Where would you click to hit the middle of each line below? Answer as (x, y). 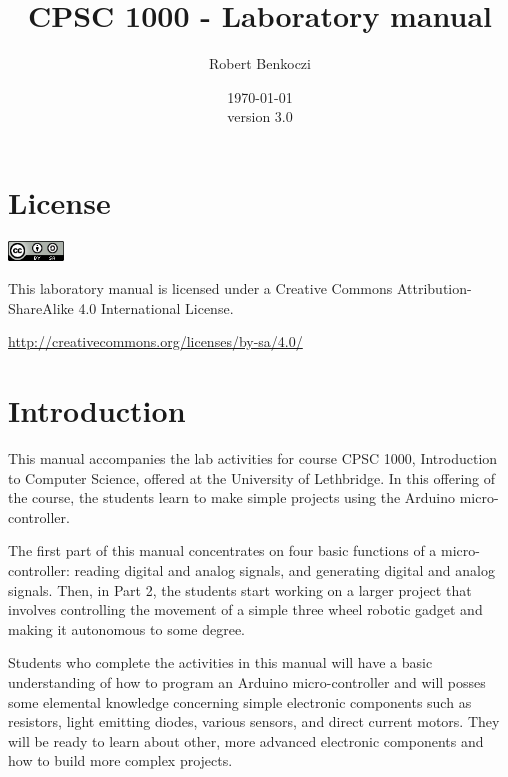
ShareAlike (41, 307)
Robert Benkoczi (260, 63)
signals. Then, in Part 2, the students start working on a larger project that (240, 589)
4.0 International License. (156, 307)
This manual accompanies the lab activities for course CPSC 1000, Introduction (253, 458)
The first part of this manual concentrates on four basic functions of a (222, 550)
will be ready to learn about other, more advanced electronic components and (246, 740)
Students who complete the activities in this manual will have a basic (220, 662)
